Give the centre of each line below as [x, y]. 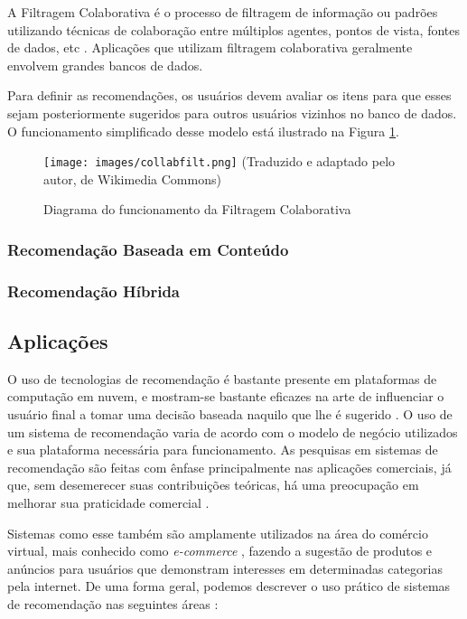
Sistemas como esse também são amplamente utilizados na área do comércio [218, 533]
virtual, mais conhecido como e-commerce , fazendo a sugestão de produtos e [220, 551]
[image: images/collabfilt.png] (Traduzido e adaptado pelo [219, 161]
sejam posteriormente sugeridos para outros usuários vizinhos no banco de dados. [232, 113]
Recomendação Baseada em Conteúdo [148, 249]
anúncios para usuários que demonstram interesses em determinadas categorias [225, 568]
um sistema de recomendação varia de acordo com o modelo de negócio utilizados [233, 431]
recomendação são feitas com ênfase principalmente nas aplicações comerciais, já [229, 467]
